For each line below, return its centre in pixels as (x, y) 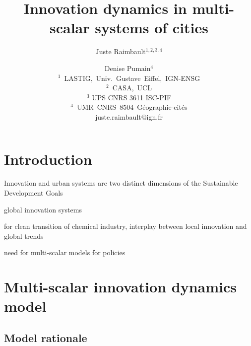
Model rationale (46, 337)
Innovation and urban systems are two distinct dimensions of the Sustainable (121, 183)
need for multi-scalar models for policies (65, 252)
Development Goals (33, 193)
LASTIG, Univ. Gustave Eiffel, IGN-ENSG (132, 78)
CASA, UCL (132, 88)
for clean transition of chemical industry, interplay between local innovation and (125, 226)
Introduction (48, 159)
